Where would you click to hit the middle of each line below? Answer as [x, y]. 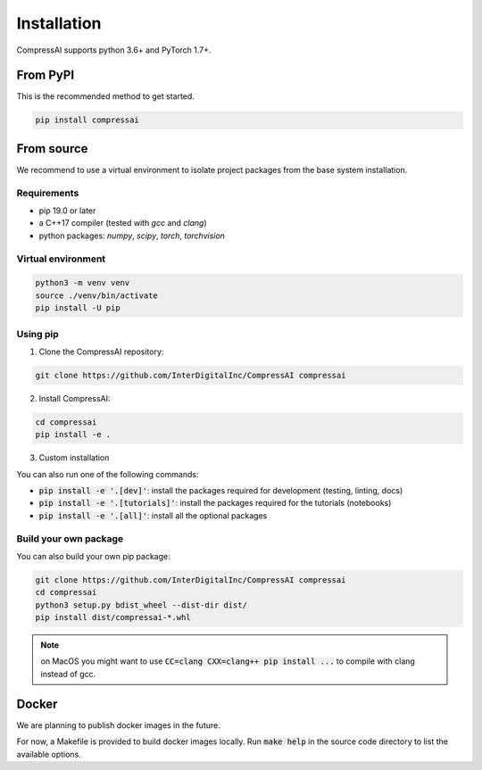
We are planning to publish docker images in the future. [118, 725]
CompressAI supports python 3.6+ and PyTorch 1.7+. [114, 50]
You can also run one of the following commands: [108, 474]
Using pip [38, 334]
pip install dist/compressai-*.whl [113, 617]
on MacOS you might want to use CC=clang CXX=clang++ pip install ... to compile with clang [228, 661]
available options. [49, 754]
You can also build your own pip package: [94, 556]
